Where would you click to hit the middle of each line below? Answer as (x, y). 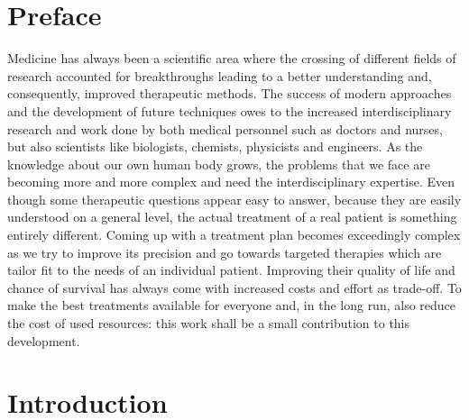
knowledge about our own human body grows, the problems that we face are (219, 164)
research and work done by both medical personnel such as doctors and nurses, (225, 128)
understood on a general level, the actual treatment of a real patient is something (232, 217)
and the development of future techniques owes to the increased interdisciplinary (230, 110)
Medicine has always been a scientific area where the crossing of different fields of (232, 58)
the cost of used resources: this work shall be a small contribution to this (209, 323)
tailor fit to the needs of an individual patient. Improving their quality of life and (231, 270)
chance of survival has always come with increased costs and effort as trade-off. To (234, 287)
